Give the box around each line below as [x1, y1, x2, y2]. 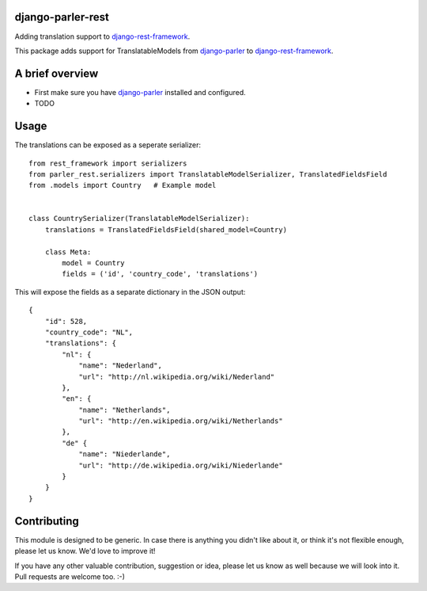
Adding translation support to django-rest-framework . [14, 32, 191, 41]
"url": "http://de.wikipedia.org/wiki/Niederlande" [78, 460, 284, 470]
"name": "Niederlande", [78, 450, 171, 459]
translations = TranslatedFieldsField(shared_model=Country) [44, 225, 288, 234]
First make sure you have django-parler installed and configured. [34, 87, 246, 97]
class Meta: [44, 247, 92, 257]
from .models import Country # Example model [28, 181, 217, 190]
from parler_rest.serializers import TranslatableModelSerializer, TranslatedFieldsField [28, 170, 387, 178]
